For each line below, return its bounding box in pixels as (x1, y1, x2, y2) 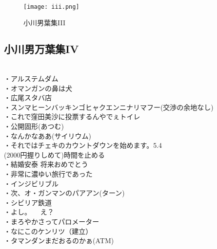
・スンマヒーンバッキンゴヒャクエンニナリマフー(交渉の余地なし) (4, 102, 214, 112)
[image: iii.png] (23, 3, 79, 10)
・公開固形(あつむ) (4, 121, 64, 131)
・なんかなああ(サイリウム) (4, 130, 91, 141)
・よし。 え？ (4, 207, 54, 217)
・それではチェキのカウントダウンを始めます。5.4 (4, 140, 162, 150)
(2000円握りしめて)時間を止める (4, 149, 105, 160)
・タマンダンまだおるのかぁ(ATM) (4, 235, 114, 246)
